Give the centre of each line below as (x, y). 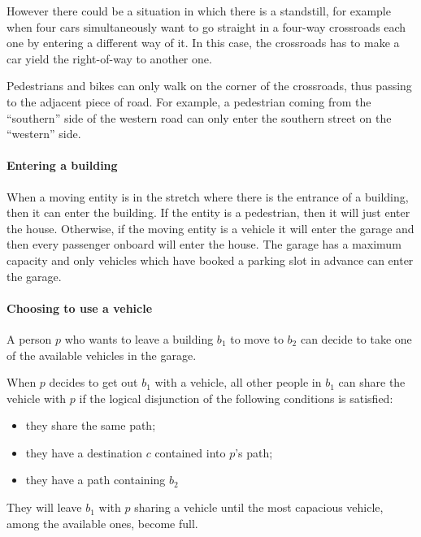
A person (29, 338)
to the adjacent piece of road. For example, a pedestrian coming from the (189, 101)
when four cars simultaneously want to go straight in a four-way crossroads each (206, 26)
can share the (372, 382)
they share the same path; (91, 425)
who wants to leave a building (139, 338)
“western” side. (44, 134)
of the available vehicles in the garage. (102, 355)
